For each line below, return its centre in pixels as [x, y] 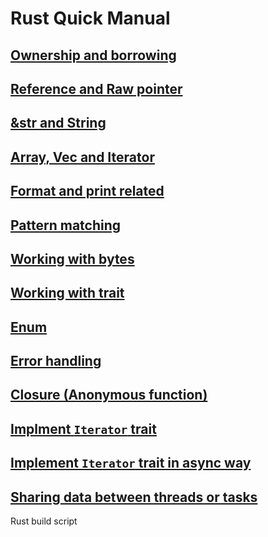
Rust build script [44, 521]
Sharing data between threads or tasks [134, 497]
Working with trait [67, 293]
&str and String [58, 123]
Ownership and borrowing [93, 55]
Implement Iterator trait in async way [131, 463]
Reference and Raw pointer [96, 88]
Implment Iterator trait [83, 428]
